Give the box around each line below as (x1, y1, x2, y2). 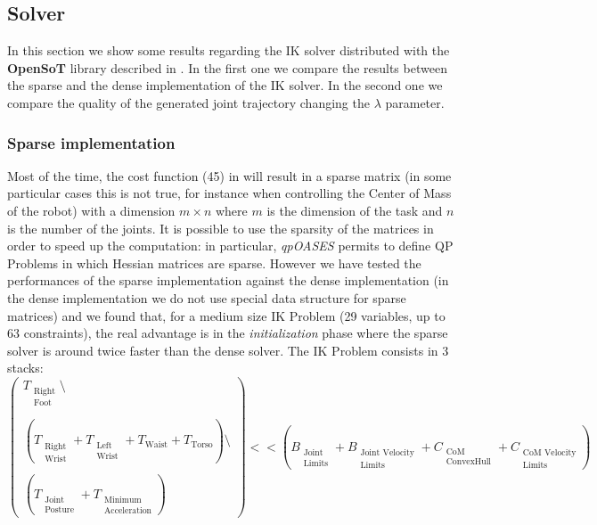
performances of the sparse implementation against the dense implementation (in (7, 271, 449, 290)
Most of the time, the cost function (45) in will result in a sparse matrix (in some (7, 166, 452, 185)
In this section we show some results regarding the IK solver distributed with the (7, 41, 450, 60)
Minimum (103, 495, 142, 504)
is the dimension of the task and (266, 201, 443, 219)
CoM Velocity (522, 447, 577, 457)
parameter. (385, 93, 445, 111)
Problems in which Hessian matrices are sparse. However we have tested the (7, 253, 421, 272)
